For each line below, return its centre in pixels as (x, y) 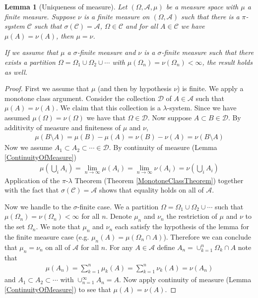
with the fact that (32, 190)
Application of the (32, 180)
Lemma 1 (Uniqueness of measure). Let (66, 6)
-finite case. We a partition (118, 206)
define (166, 247)
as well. (16, 72)
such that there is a (210, 16)
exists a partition (30, 62)
